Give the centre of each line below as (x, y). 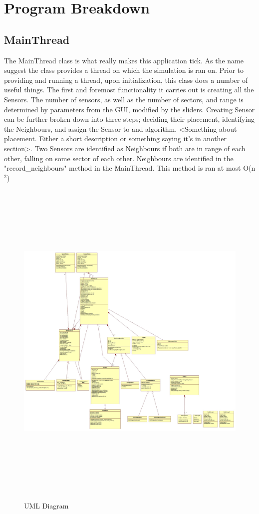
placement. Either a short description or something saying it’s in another (116, 138)
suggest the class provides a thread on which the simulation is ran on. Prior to (124, 70)
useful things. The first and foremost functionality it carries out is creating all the (129, 90)
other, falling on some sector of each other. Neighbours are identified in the (119, 158)
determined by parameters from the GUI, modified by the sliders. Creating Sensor (129, 109)
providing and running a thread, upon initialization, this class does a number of (126, 80)
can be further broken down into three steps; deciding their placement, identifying (129, 119)
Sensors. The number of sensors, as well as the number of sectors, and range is (124, 99)
